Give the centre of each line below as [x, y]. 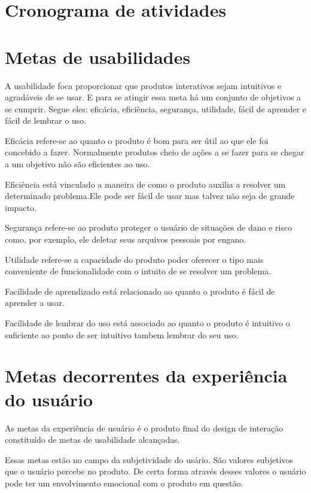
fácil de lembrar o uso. [46, 120]
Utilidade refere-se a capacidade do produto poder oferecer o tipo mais [134, 259]
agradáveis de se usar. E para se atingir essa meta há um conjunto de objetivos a [153, 97]
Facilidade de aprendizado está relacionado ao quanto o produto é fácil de [140, 291]
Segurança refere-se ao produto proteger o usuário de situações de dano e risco [149, 227]
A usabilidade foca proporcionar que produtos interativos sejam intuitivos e [143, 85]
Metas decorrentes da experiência [146, 376]
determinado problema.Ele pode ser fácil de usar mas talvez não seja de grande [150, 196]
